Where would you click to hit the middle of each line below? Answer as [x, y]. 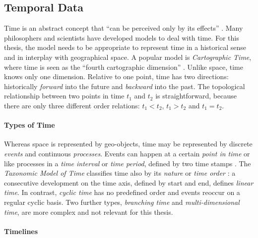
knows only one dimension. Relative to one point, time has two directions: [116, 76]
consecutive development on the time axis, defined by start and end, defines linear [129, 182]
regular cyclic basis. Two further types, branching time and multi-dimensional [122, 202]
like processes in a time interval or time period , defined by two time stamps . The [128, 163]
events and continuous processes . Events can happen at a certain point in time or [127, 153]
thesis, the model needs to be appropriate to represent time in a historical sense [125, 47]
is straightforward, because [196, 96]
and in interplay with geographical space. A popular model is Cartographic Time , [128, 57]
